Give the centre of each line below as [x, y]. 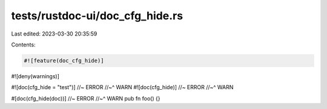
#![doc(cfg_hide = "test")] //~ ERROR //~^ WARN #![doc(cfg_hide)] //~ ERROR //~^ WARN [122, 87]
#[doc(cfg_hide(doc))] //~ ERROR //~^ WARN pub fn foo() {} [86, 98]
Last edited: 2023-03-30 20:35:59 [54, 34]
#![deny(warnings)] [35, 76]
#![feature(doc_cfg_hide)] [64, 61]
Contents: [23, 45]
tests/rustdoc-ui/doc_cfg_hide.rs [97, 16]
